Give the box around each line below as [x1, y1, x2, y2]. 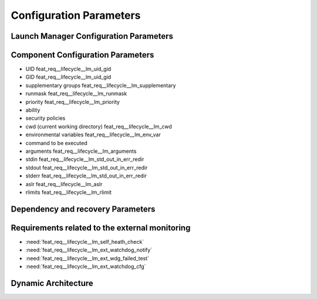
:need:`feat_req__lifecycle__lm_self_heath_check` [25, 238, 144, 245]
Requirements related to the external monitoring [11, 223, 191, 233]
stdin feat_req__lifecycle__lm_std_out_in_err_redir [25, 156, 144, 163]
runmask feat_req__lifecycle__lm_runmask [25, 90, 127, 97]
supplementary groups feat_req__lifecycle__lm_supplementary [25, 82, 176, 89]
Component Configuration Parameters [11, 50, 154, 60]
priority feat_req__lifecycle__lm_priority [25, 98, 120, 105]
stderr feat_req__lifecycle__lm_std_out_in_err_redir [25, 172, 147, 179]
